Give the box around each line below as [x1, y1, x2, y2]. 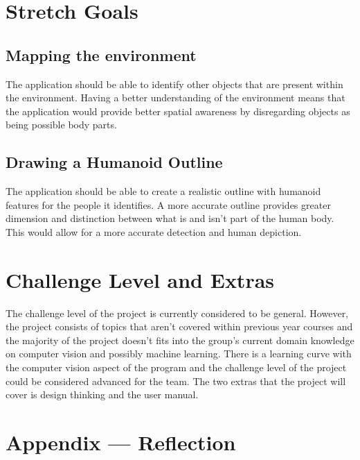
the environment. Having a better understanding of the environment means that [6, 90, 345, 105]
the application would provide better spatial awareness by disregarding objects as [6, 103, 350, 118]
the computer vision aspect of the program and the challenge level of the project [6, 360, 347, 375]
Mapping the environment [6, 44, 197, 65]
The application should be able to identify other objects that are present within [6, 76, 343, 91]
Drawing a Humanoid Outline [6, 151, 223, 173]
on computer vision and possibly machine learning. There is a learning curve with [6, 346, 352, 361]
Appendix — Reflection [6, 428, 236, 456]
